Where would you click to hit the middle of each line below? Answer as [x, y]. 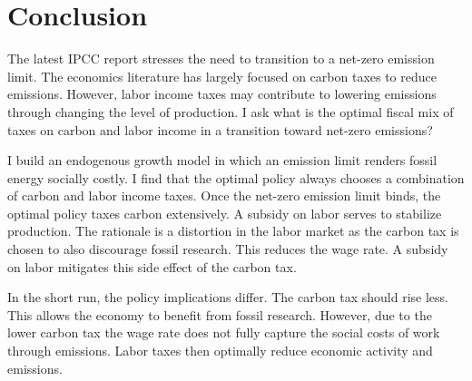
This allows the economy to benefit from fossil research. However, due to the [220, 314]
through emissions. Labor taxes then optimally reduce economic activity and [220, 351]
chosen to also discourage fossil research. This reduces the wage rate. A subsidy [228, 249]
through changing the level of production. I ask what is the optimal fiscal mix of [231, 111]
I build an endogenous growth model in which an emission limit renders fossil [222, 160]
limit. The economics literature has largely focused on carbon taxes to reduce [222, 76]
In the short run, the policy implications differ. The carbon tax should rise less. [228, 297]
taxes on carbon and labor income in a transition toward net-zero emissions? [220, 129]
